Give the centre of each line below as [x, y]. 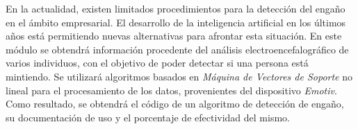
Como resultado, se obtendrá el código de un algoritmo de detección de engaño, [175, 104]
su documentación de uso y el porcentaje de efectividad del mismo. [148, 117]
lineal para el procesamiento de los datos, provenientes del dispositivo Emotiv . [171, 90]
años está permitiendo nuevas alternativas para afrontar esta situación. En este [174, 36]
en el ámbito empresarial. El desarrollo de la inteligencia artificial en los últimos [176, 22]
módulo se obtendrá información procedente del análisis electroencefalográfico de [177, 49]
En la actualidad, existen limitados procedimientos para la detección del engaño [176, 8]
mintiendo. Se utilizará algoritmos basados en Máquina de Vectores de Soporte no [179, 76]
